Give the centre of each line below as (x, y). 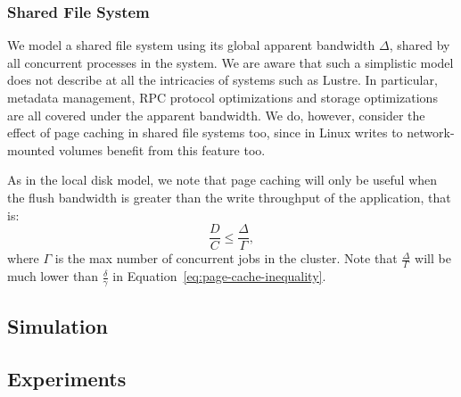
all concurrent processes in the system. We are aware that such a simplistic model (230, 62)
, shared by (420, 45)
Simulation (58, 326)
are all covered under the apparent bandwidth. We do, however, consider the (216, 115)
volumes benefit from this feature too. (162, 149)
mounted (31, 149)
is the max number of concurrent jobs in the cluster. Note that (226, 258)
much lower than (53, 276)
